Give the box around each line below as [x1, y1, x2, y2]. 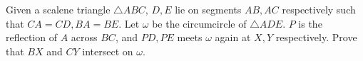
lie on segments [175, 2, 242, 16]
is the [298, 16, 322, 30]
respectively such [282, 2, 356, 16]
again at [215, 30, 251, 45]
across [71, 30, 98, 45]
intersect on [82, 43, 133, 58]
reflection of [6, 30, 57, 45]
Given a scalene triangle [6, 2, 111, 16]
